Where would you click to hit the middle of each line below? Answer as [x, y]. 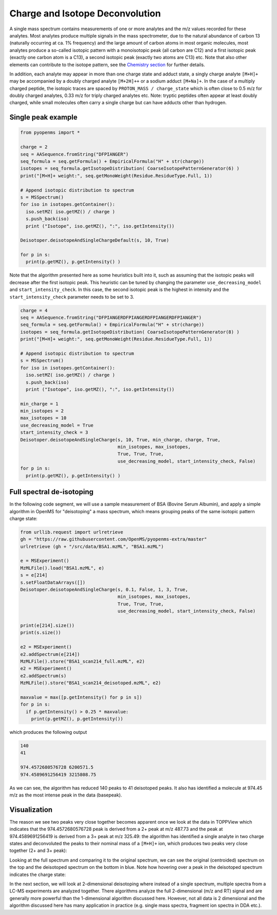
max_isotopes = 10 [43, 418]
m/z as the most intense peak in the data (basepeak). [66, 795]
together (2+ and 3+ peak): [38, 851]
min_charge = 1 [39, 404]
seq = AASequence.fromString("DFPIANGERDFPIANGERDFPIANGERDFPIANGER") [111, 318]
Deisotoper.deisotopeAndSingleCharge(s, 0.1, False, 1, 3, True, [104, 589]
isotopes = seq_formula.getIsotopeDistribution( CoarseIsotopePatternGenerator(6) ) [130, 169]
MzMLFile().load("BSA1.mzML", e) [62, 568]
